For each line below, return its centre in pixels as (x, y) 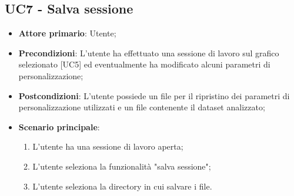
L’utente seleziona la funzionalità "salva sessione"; (122, 166)
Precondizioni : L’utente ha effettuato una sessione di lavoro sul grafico (149, 53)
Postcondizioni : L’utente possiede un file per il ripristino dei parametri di (154, 95)
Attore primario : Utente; (67, 33)
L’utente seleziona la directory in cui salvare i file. (122, 186)
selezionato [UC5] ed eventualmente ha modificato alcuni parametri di (144, 64)
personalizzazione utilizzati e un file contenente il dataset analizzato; (142, 107)
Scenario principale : (59, 126)
